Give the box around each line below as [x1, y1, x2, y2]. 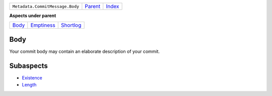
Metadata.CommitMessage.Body [12, 4, 80, 9]
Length [22, 82, 37, 88]
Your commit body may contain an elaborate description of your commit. [9, 48, 160, 54]
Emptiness [30, 22, 55, 29]
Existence [22, 74, 42, 80]
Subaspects [9, 61, 48, 70]
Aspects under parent [9, 13, 56, 19]
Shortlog [60, 22, 82, 29]
